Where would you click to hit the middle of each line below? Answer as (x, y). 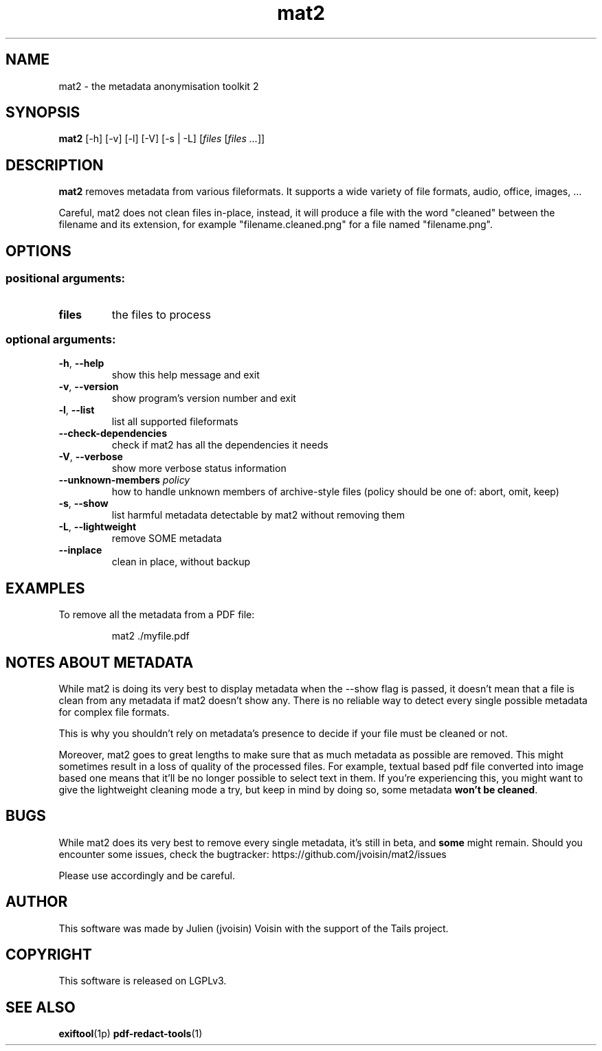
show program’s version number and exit (204, 398)
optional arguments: (61, 339)
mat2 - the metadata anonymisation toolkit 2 (159, 86)
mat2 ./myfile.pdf (150, 636)
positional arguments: (66, 279)
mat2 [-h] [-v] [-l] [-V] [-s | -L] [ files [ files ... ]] (162, 139)
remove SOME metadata (167, 539)
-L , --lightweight (98, 527)
